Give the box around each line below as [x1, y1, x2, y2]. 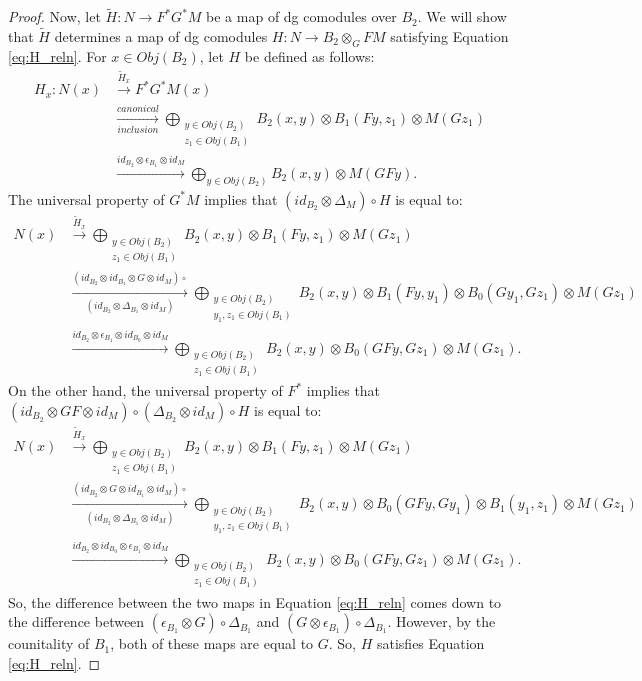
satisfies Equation [376, 633, 485, 654]
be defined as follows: [244, 45, 375, 66]
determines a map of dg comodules [54, 26, 268, 47]
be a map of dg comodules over [206, 6, 397, 27]
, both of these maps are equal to [110, 633, 314, 654]
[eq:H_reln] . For [8, 45, 107, 66]
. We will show [417, 6, 507, 27]
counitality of [8, 633, 90, 654]
